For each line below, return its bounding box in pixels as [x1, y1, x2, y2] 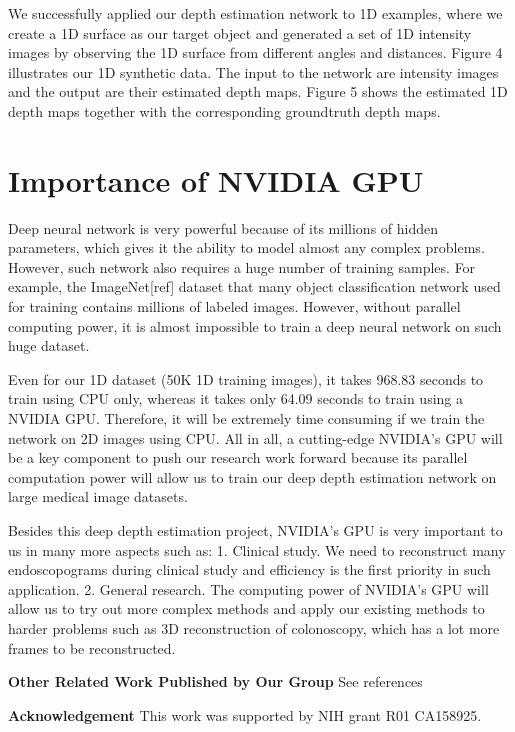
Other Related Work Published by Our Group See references [8, 671, 423, 692]
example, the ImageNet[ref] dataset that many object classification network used [8, 276, 501, 297]
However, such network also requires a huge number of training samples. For [8, 256, 476, 277]
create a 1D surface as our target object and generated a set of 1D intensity [8, 22, 472, 43]
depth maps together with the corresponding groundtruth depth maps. [8, 100, 441, 121]
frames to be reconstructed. [8, 637, 176, 658]
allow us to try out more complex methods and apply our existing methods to [8, 598, 485, 619]
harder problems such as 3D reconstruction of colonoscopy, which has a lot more [8, 617, 500, 638]
